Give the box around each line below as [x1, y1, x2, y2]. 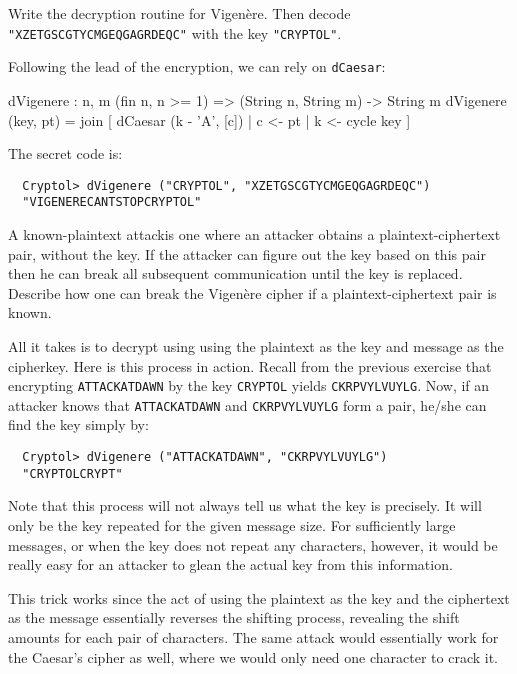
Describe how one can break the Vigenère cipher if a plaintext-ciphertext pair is [8, 282, 497, 303]
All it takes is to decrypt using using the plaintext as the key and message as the [8, 335, 504, 356]
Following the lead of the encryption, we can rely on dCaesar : [8, 56, 386, 77]
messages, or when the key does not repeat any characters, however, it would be [8, 534, 498, 555]
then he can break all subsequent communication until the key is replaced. [8, 263, 463, 284]
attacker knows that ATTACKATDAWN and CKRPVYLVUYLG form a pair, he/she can [8, 394, 487, 415]
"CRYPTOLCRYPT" [22, 466, 123, 481]
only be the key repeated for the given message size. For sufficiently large [8, 514, 456, 535]
